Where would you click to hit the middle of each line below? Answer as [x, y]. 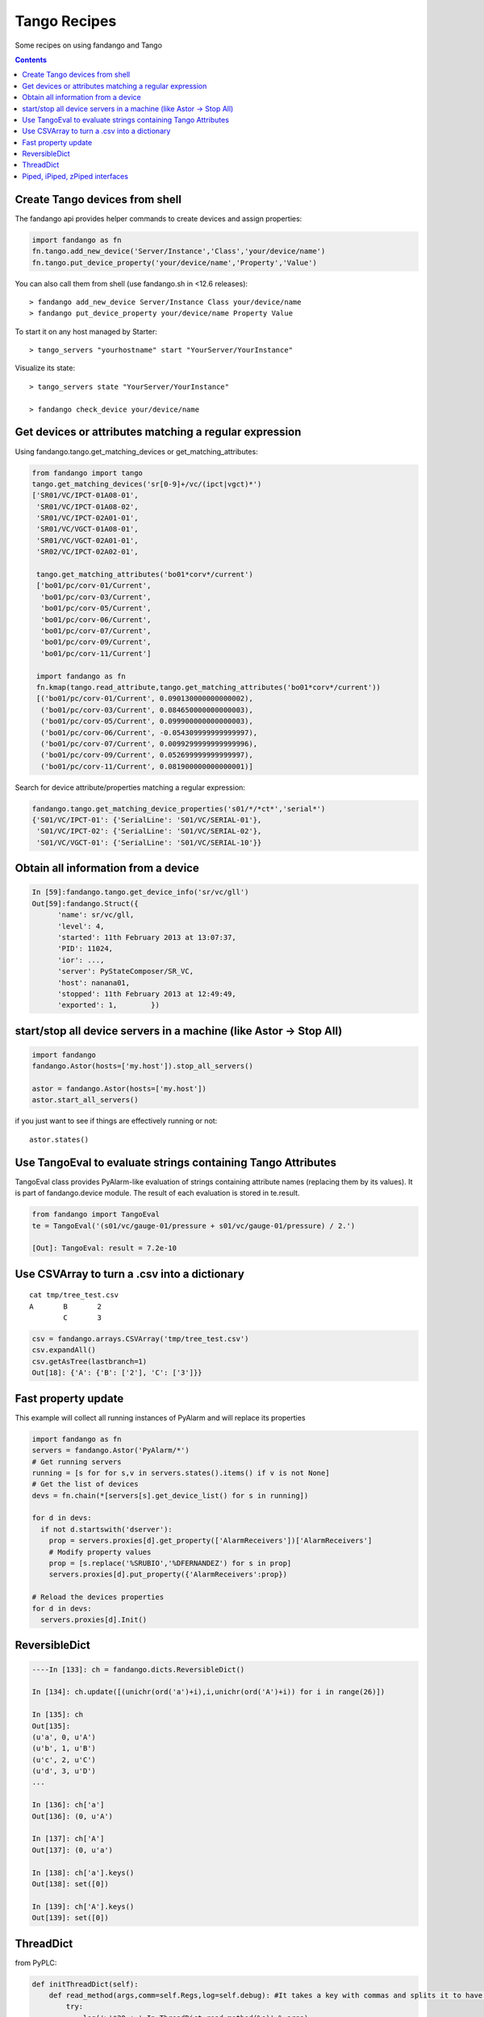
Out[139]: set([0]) [70, 1918]
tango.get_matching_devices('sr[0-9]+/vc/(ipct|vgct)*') [147, 484]
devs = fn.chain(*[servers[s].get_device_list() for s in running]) [170, 1495]
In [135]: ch [58, 1715]
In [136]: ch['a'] [68, 1805]
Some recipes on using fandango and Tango [89, 45]
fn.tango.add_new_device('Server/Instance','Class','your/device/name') [179, 251]
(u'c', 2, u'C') [64, 1760]
